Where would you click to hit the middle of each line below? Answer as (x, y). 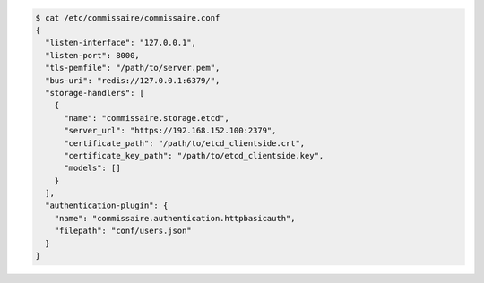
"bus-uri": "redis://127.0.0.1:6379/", (133, 80)
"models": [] (92, 168)
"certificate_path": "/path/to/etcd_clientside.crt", (185, 143)
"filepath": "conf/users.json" (123, 231)
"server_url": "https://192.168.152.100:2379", (170, 131)
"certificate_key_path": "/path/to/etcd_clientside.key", (194, 155)
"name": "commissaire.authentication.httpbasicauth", (175, 218)
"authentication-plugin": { (107, 206)
